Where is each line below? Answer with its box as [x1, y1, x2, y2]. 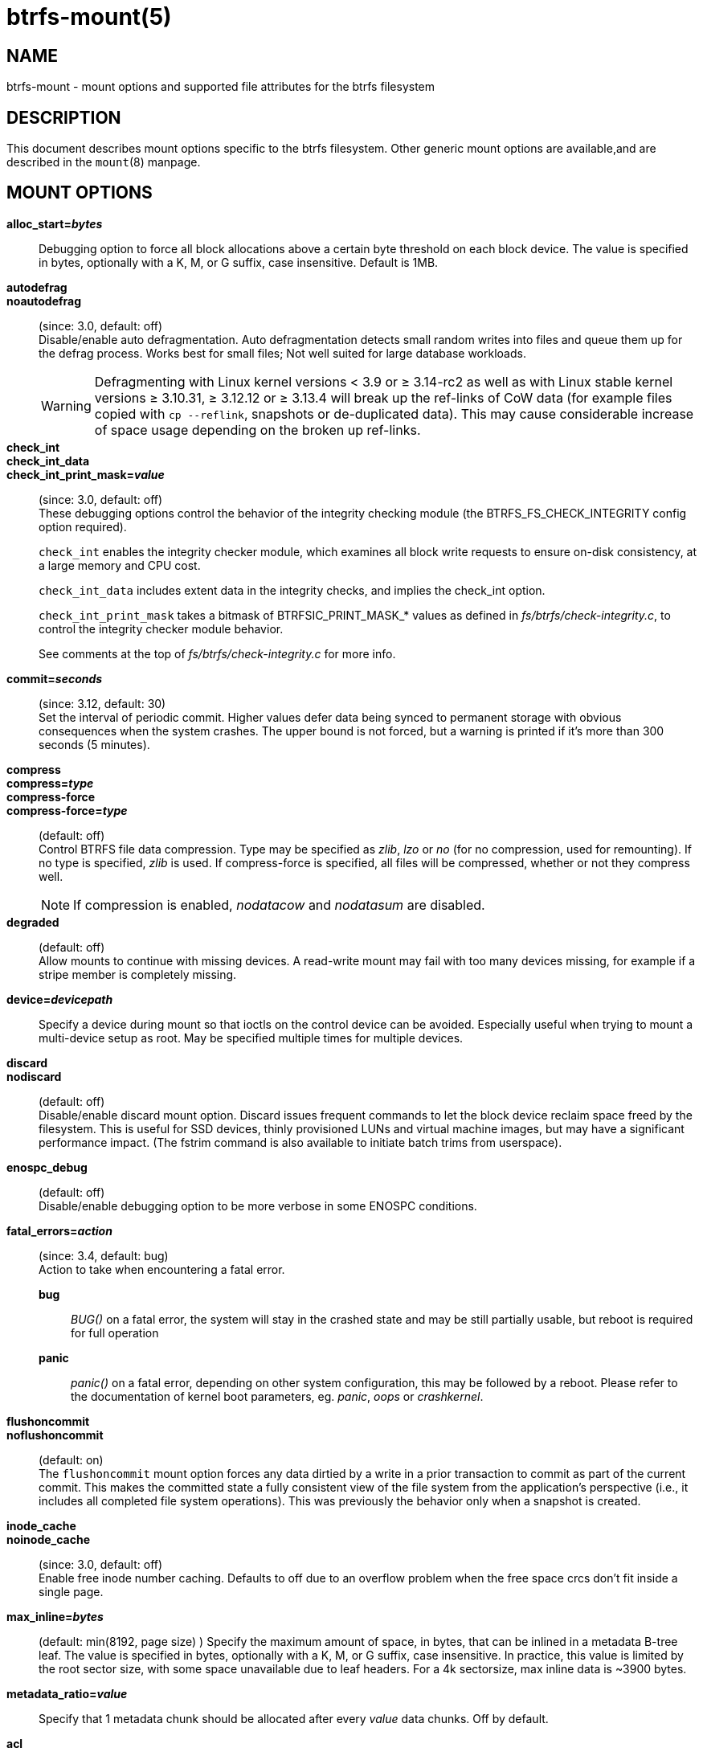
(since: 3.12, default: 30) [39, 696, 166, 710]
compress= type [6, 776, 94, 790]
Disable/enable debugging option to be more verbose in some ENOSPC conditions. [39, 1198, 477, 1213]
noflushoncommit [6, 1427, 104, 1442]
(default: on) [39, 1452, 104, 1467]
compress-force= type [6, 803, 128, 817]
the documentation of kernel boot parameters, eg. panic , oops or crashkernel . [71, 1389, 484, 1403]
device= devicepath [6, 992, 113, 1006]
